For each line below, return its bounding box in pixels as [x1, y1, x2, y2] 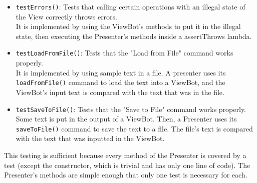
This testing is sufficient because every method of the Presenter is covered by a [4, 150, 246, 160]
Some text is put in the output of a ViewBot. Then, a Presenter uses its [16, 113, 237, 124]
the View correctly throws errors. [16, 11, 117, 21]
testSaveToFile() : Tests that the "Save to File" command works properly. [16, 103, 246, 114]
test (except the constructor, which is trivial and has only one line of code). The [4, 159, 250, 170]
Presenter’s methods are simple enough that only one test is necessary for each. [4, 169, 247, 180]
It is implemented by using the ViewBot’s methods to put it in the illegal [16, 21, 241, 31]
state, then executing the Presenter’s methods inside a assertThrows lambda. [16, 30, 252, 41]
